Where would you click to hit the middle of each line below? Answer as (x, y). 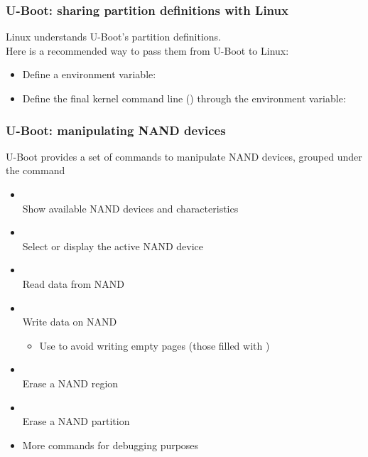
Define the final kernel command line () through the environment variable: (184, 98)
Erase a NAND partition (76, 421)
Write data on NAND (70, 322)
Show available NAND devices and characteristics (130, 208)
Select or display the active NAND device (113, 246)
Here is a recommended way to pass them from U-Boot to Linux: (147, 50)
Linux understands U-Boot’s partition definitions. (114, 37)
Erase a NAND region (70, 383)
